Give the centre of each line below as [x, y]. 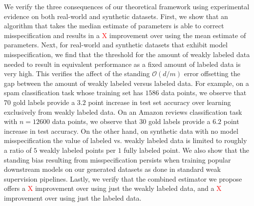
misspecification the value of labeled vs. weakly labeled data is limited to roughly [126, 140]
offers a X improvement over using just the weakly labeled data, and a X [113, 188]
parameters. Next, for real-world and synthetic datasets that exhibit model [116, 45]
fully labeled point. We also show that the [187, 150]
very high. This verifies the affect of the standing [77, 73]
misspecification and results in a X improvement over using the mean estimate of [125, 35]
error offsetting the [212, 73]
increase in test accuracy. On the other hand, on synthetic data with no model [121, 131]
